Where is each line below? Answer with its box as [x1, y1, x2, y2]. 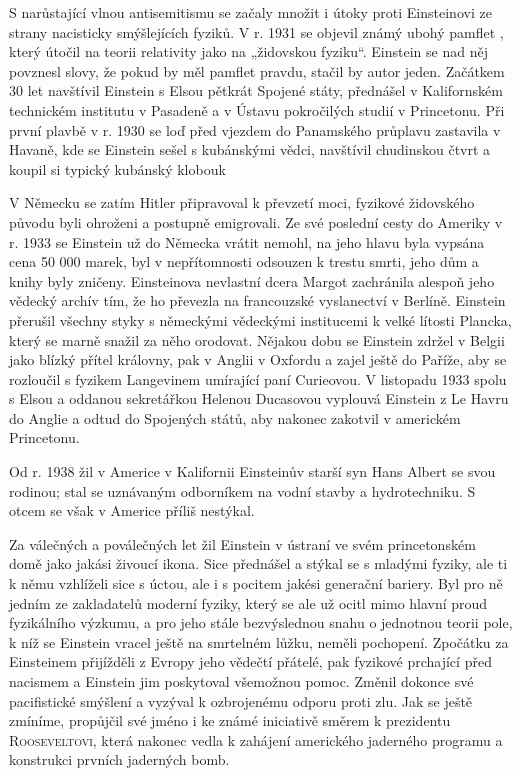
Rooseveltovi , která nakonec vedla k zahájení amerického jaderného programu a [9, 729, 503, 750]
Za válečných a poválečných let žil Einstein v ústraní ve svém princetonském [9, 533, 476, 554]
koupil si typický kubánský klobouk [9, 158, 226, 179]
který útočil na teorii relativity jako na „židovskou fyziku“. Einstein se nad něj [9, 41, 488, 62]
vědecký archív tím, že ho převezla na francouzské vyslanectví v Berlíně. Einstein [9, 290, 506, 311]
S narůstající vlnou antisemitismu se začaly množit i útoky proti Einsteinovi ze [9, 2, 492, 22]
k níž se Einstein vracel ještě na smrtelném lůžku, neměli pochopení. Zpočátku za [9, 631, 509, 652]
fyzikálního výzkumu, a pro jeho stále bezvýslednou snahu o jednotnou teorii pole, [9, 612, 513, 633]
